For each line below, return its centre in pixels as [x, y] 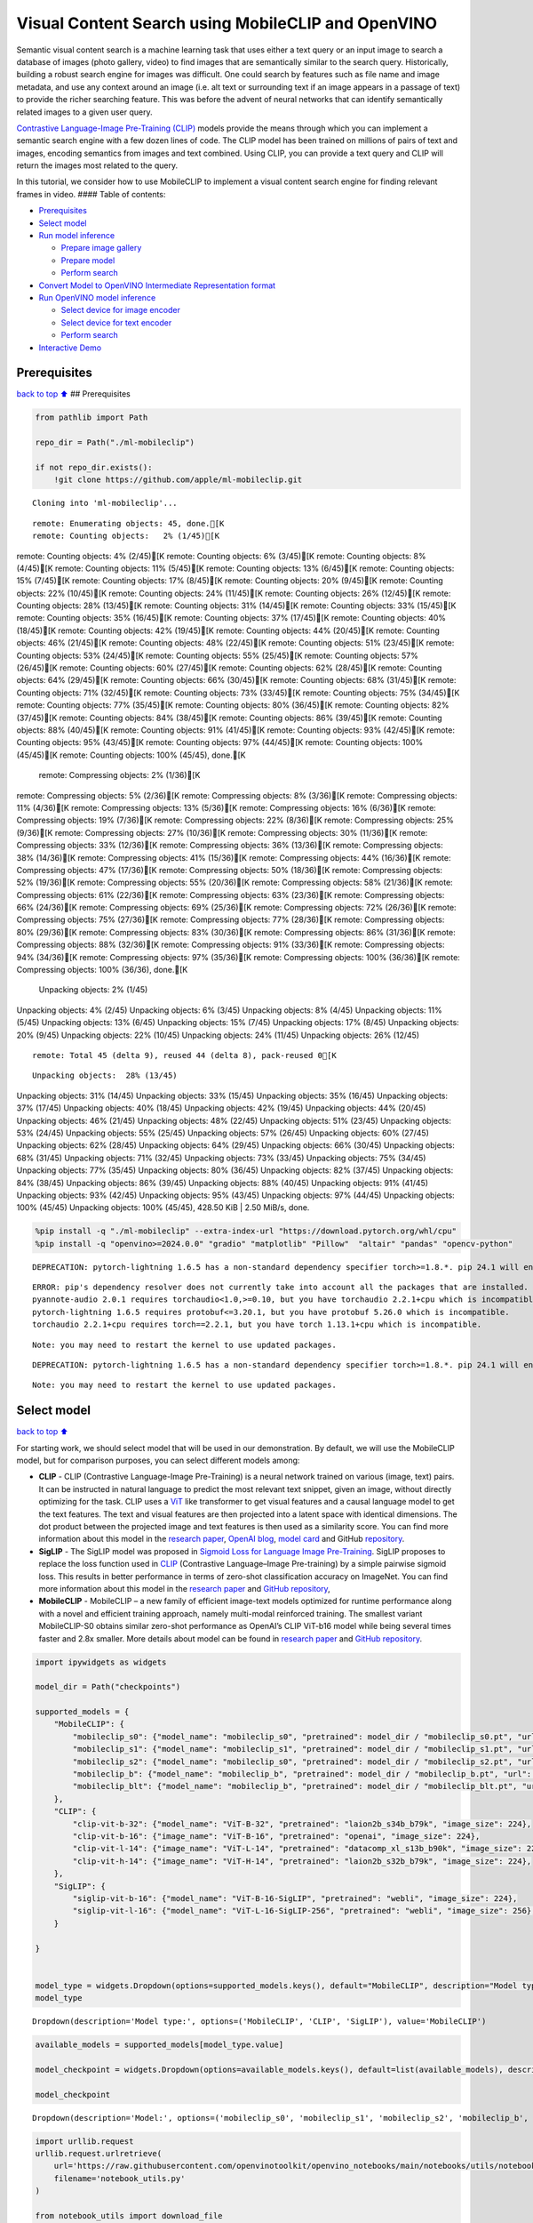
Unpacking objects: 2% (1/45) [93, 990]
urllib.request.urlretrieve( [99, 2153]
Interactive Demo [70, 348]
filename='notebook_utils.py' [119, 2178]
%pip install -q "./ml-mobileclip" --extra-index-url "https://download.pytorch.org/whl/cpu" [246, 1231]
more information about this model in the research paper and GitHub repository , [184, 1588]
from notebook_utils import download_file [129, 2215]
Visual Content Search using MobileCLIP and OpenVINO [227, 23]
